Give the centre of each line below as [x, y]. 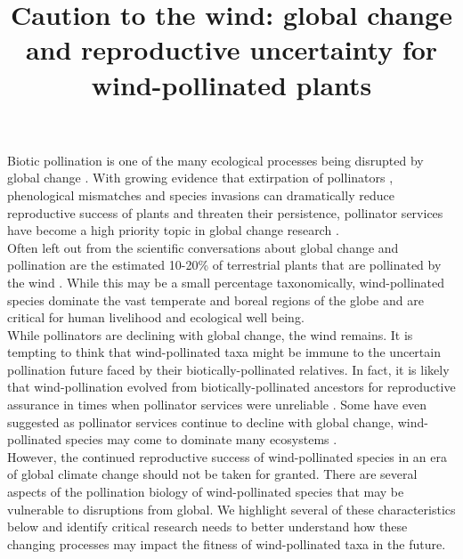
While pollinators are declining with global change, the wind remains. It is [210, 334]
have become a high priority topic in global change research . [173, 230]
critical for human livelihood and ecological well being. [156, 317]
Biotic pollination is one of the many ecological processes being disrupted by [215, 160]
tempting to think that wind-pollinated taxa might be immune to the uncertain [224, 352]
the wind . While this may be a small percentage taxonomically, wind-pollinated [226, 282]
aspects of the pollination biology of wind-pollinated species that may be [206, 492]
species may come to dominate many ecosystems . [201, 439]
